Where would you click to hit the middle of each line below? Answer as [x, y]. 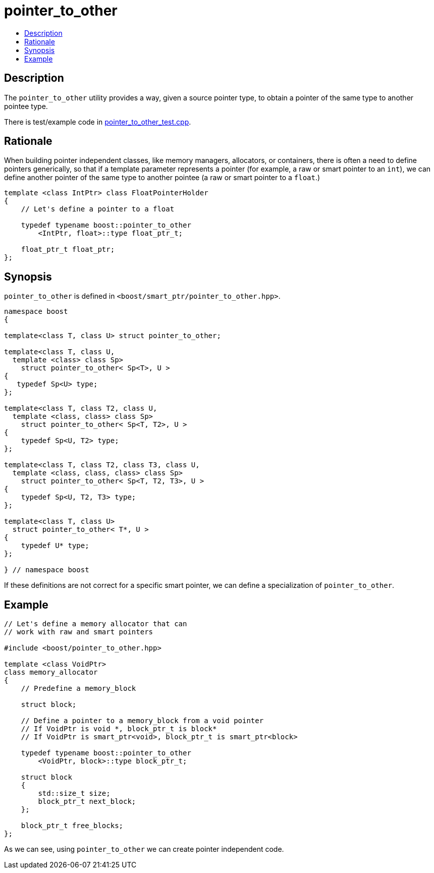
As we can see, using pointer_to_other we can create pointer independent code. [144, 849]
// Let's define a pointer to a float [98, 209]
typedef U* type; [55, 546]
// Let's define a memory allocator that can [96, 624]
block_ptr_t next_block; [87, 802]
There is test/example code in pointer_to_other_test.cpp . [98, 122]
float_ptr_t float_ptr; [68, 250]
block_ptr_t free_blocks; [72, 826]
